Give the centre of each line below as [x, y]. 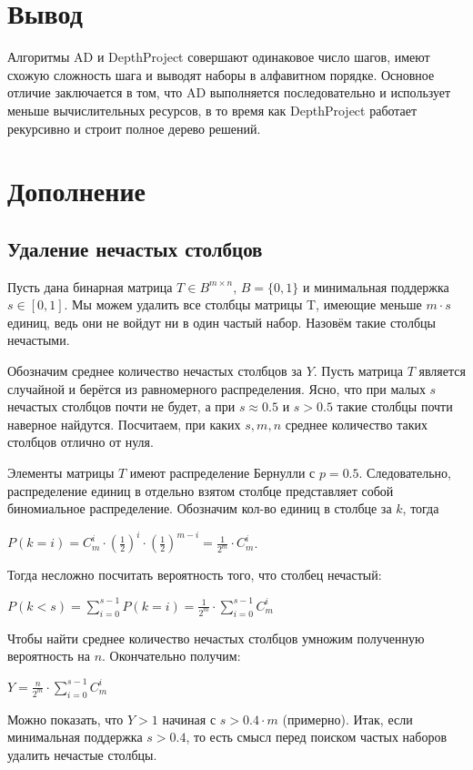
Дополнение [76, 191]
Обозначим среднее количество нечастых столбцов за [155, 371]
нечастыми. [39, 340]
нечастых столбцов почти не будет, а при [121, 406]
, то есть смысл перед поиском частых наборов [317, 737]
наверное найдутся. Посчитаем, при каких [124, 424]
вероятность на [49, 656]
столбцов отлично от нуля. [81, 442]
